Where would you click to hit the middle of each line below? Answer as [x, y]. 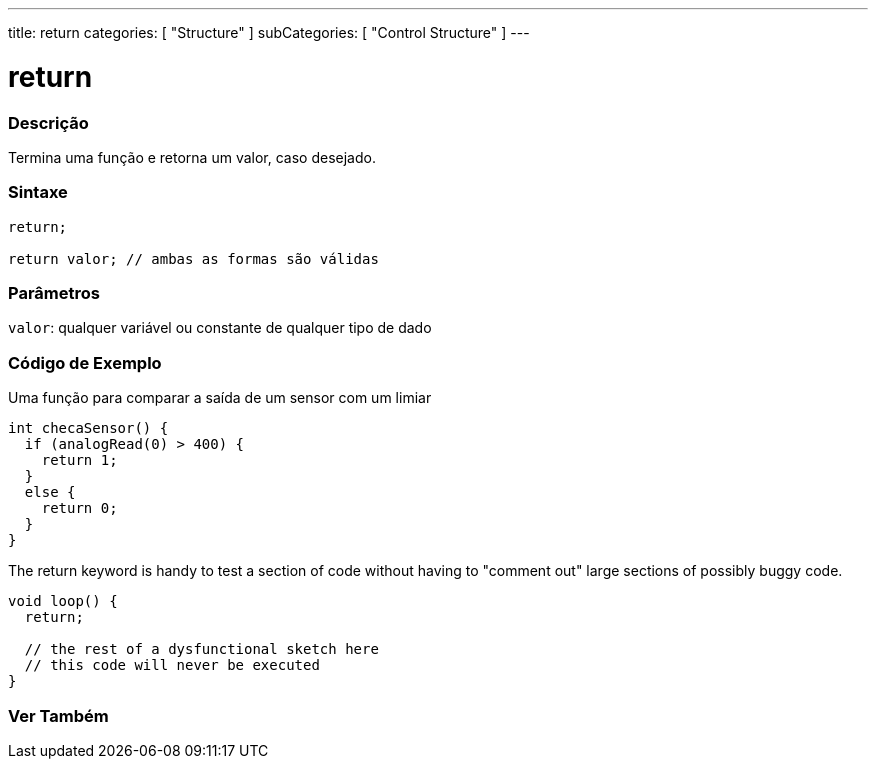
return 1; [79, 460]
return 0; [79, 508]
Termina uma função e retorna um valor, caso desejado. [192, 157]
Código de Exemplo [85, 362]
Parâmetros [54, 293]
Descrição [48, 122]
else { [50, 492]
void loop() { [63, 601]
